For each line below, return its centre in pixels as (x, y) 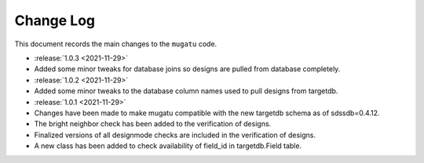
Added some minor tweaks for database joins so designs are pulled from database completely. (187, 69)
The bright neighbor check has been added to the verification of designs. (153, 124)
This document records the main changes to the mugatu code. (116, 44)
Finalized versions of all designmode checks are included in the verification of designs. (175, 135)
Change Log (55, 20)
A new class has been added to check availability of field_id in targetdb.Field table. (168, 146)
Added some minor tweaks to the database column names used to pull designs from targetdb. (186, 91)
